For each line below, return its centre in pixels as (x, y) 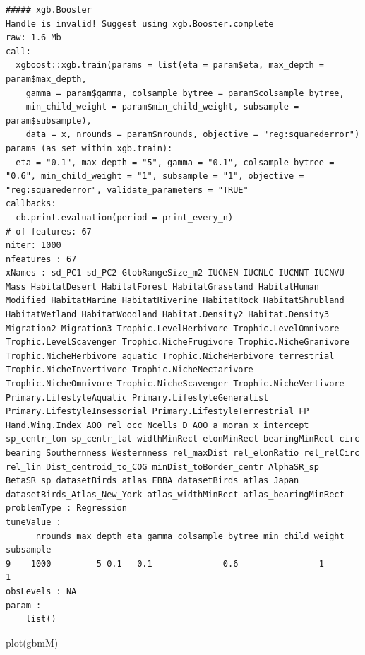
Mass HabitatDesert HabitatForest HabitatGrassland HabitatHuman (162, 287)
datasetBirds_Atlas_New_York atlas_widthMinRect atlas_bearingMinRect (175, 494)
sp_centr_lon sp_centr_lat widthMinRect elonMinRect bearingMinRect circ (183, 439)
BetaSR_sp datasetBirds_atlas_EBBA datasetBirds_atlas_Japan (152, 481)
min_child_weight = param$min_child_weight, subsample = (162, 107)
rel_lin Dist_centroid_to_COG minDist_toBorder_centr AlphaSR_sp (162, 467)
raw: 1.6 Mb (34, 38)
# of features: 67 (49, 231)
